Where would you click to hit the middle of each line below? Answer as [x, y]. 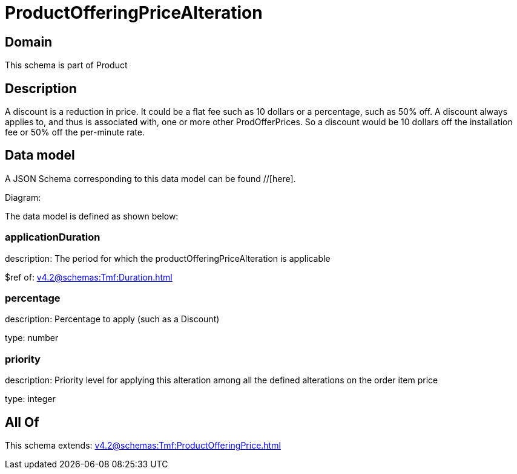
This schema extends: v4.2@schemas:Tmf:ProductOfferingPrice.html [143, 445]
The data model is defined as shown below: [92, 216]
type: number [32, 338]
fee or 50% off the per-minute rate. [75, 132]
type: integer [30, 399]
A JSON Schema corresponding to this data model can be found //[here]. [150, 178]
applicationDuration [53, 237]
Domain [29, 42]
